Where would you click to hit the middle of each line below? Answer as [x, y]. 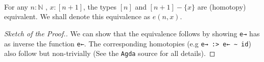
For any [16, 6]
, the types [100, 6]
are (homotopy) [222, 6]
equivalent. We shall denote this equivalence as [77, 16]
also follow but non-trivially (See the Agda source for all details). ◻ [110, 53]
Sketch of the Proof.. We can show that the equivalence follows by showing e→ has [132, 33]
